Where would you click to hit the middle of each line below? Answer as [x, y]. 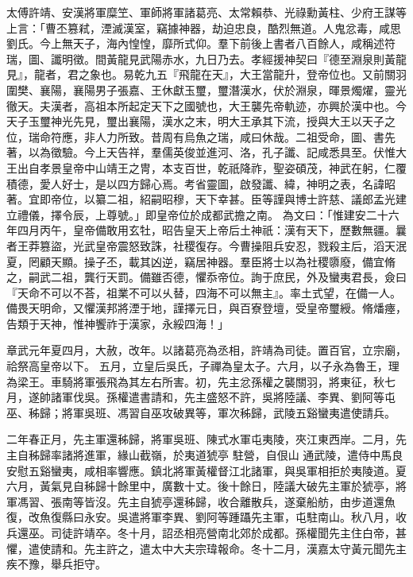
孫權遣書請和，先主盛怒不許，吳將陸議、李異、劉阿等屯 [251, 397]
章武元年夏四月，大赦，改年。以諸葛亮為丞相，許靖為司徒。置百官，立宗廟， [206, 350]
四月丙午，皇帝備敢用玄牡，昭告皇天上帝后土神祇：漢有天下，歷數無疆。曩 [212, 230]
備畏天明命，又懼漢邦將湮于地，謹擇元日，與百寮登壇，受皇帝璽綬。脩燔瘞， [206, 308]
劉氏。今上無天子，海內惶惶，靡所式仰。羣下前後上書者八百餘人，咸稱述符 [201, 43]
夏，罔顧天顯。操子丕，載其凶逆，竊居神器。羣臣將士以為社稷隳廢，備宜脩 [201, 261]
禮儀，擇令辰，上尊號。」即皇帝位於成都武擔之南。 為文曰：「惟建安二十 [203, 214]
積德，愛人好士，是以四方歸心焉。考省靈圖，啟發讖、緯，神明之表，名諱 [195, 183]
